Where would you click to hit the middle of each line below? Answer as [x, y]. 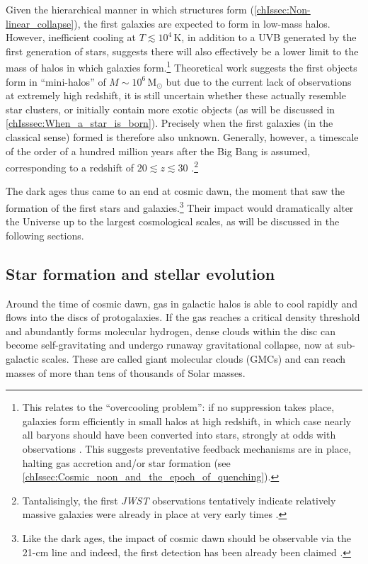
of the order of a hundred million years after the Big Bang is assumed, [158, 151]
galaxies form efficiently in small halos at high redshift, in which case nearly [187, 421]
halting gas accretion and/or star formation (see [126, 462]
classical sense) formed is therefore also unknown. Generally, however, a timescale [182, 137]
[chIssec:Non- [282, 9]
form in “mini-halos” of [56, 81]
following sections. [45, 235]
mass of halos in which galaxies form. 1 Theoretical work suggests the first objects [182, 67]
